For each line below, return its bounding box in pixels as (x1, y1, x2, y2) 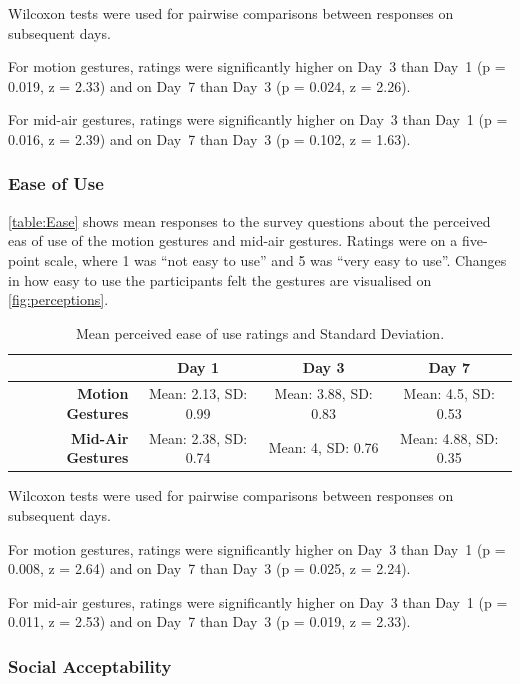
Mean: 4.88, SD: (400, 427, 499, 448)
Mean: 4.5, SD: (403, 383, 495, 404)
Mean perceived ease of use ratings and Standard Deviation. (75, 322, 445, 343)
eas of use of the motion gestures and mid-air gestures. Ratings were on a (8, 230, 458, 251)
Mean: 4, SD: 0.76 (268, 437, 379, 458)
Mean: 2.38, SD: (149, 427, 248, 448)
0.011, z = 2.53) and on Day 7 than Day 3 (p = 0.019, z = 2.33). (8, 611, 411, 632)
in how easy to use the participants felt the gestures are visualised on (8, 269, 432, 290)
